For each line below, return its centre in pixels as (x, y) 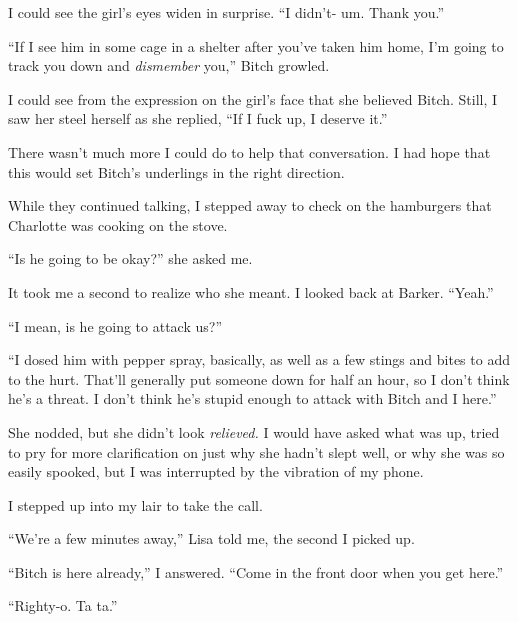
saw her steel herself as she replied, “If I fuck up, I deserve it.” (198, 118)
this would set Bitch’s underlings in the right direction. (176, 171)
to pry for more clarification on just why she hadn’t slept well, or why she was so (256, 451)
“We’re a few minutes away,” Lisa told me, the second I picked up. (211, 538)
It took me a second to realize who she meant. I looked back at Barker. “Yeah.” (251, 291)
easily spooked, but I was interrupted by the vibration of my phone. (216, 471)
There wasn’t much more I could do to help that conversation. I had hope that (249, 151)
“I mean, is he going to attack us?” (115, 325)
